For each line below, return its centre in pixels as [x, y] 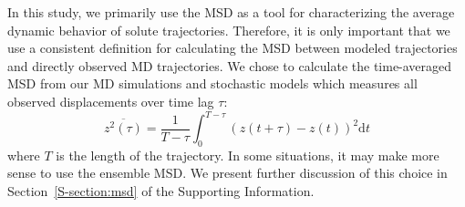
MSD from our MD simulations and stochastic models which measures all [212, 83]
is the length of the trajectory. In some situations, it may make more [248, 155]
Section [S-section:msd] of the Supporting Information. [161, 191]
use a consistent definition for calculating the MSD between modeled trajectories [232, 48]
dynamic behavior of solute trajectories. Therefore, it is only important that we [229, 30]
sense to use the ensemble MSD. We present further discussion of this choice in [227, 173]
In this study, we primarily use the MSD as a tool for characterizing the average [231, 12]
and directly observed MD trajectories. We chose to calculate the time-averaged [230, 65]
